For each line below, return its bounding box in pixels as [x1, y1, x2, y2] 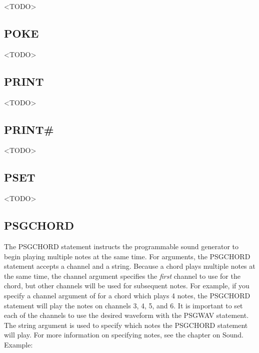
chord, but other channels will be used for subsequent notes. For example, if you [4, 280, 249, 291]
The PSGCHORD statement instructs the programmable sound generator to [4, 241, 239, 251]
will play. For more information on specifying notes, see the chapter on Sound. [4, 329, 243, 340]
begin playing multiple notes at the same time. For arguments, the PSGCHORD [4, 251, 250, 261]
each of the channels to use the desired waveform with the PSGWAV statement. [4, 310, 249, 320]
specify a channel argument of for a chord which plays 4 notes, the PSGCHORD [4, 290, 250, 300]
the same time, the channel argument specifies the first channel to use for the [4, 270, 240, 281]
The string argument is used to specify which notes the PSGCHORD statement [4, 319, 248, 330]
